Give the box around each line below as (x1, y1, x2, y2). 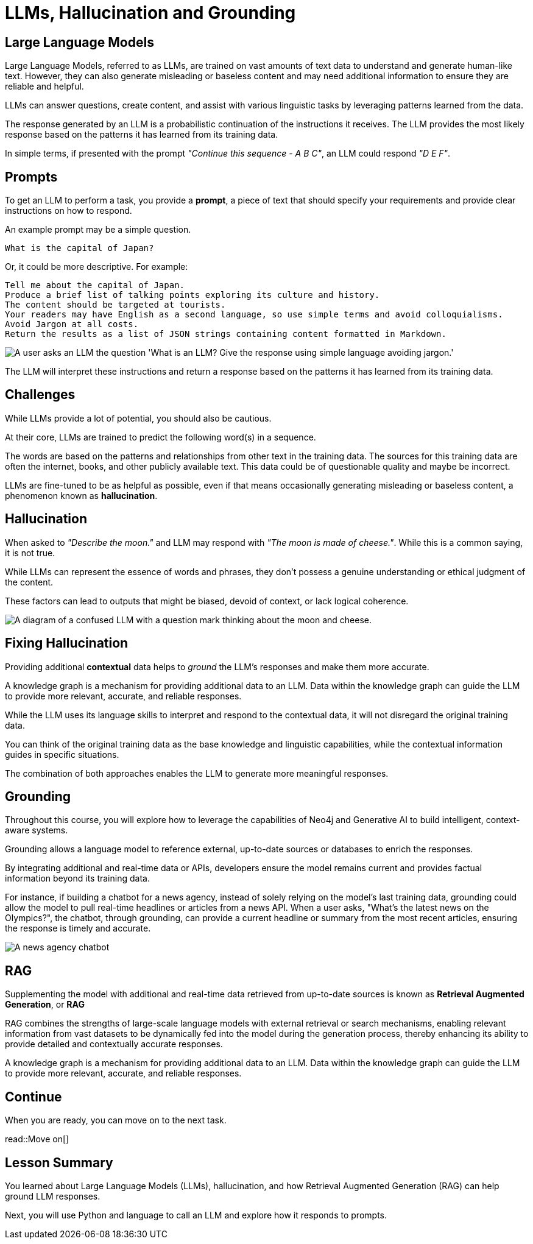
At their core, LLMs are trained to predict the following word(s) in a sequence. (5, 431, 316, 442)
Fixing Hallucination (5, 635, 129, 651)
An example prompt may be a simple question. (5, 224, 191, 235)
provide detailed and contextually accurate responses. (5, 1039, 223, 1050)
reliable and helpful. (5, 81, 84, 92)
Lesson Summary (5, 1154, 113, 1170)
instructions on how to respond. (5, 205, 132, 216)
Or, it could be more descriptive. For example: (5, 261, 188, 272)
